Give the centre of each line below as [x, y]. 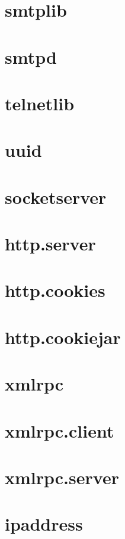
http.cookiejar [63, 337]
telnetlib [40, 103]
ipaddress [44, 524]
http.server [50, 244]
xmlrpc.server [62, 477]
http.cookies [55, 290]
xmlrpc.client [60, 430]
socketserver [56, 196]
